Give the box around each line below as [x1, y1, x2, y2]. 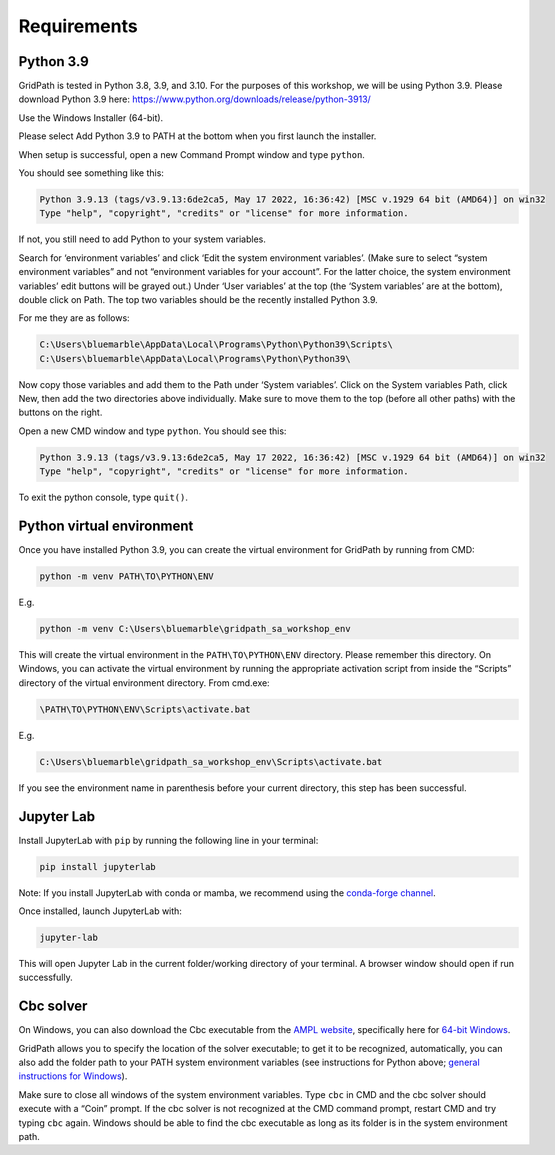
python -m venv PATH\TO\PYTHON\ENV [39, 571, 214, 582]
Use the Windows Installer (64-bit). [18, 111, 164, 124]
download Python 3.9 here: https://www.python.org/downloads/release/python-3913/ [18, 93, 372, 105]
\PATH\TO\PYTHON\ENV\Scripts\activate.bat [39, 703, 251, 715]
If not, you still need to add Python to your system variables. [18, 233, 267, 245]
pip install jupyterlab [39, 861, 157, 872]
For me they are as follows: [18, 312, 130, 324]
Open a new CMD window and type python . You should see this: [18, 425, 287, 437]
